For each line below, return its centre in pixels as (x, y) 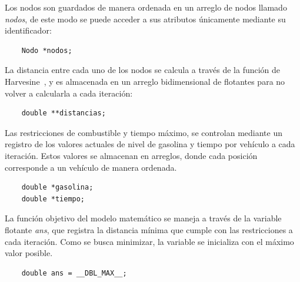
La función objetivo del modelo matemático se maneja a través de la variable (143, 218)
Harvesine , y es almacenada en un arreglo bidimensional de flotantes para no (145, 81)
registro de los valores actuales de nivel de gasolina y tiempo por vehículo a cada (150, 144)
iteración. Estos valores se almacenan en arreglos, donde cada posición (131, 155)
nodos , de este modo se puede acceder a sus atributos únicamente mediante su (145, 19)
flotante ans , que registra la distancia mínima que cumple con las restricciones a (149, 229)
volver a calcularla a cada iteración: (69, 93)
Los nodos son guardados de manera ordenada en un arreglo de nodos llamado (146, 7)
